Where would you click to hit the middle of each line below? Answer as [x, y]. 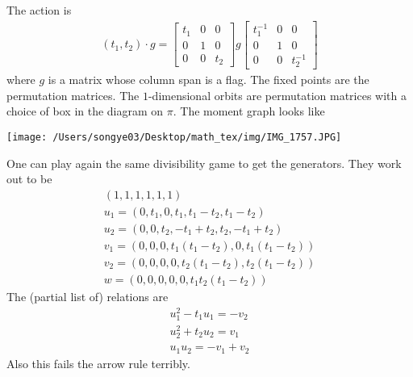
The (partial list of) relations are [88, 296]
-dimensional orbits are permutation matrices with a [277, 95]
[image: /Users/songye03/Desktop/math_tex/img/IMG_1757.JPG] [174, 137]
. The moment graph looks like [249, 111]
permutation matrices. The [73, 95]
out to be [29, 179]
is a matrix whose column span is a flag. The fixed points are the [209, 80]
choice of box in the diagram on [85, 111]
